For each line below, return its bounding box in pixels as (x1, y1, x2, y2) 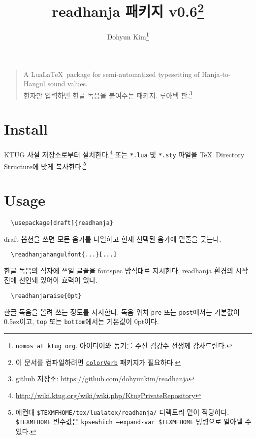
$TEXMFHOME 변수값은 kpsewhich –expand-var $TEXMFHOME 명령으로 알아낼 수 (15, 416, 252, 427)
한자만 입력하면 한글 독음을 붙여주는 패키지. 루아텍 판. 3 (23, 88, 192, 100)
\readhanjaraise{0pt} (11, 293, 82, 300)
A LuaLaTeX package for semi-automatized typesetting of (23, 69, 200, 79)
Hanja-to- (202, 69, 231, 79)
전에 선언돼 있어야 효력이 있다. (4, 275, 97, 285)
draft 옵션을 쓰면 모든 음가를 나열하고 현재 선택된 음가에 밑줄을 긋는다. (4, 233, 222, 244)
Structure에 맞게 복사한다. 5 (4, 159, 86, 171)
